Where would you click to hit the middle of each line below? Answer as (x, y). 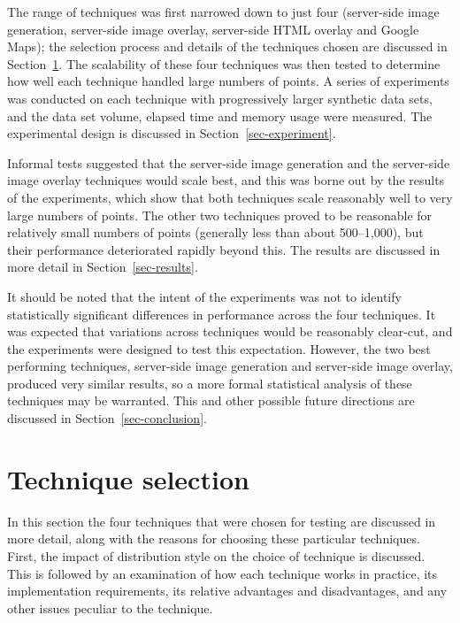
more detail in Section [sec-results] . (103, 267)
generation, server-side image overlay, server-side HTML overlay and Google (213, 29)
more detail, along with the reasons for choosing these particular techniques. (214, 538)
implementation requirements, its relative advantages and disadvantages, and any (227, 591)
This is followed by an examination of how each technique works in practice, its (222, 573)
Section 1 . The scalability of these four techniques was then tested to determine (224, 63)
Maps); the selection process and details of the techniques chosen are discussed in (227, 46)
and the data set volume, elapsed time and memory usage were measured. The (220, 115)
